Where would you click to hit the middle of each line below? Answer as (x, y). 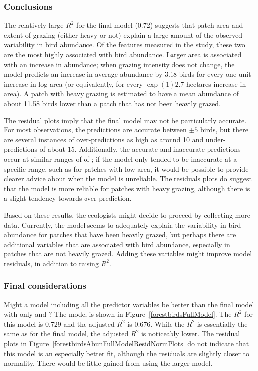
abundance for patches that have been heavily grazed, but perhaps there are (120, 234)
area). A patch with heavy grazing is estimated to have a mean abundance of (121, 93)
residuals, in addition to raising (51, 263)
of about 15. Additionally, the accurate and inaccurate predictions (140, 149)
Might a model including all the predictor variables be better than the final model (129, 304)
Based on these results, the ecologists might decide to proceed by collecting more (127, 214)
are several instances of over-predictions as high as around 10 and (104, 139)
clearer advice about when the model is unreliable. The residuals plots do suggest (128, 179)
